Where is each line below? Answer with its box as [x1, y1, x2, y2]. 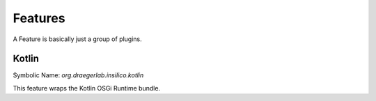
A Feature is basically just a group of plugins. [13, 35, 142, 43]
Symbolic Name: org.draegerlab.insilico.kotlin [13, 71, 144, 79]
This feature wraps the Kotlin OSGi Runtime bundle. [13, 84, 160, 92]
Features [13, 10, 65, 26]
